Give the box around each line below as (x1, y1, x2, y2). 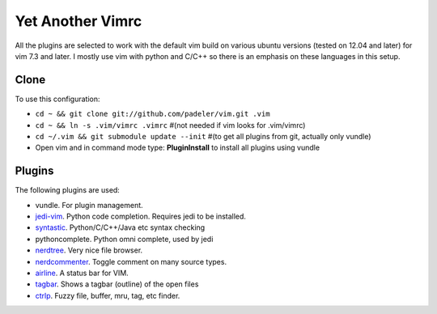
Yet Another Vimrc (15, 12, 142, 30)
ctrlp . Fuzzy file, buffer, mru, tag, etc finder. (35, 291, 180, 300)
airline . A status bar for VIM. (35, 268, 129, 278)
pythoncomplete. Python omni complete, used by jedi (35, 234, 214, 244)
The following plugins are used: (15, 185, 121, 195)
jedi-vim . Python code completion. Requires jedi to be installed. (35, 211, 247, 222)
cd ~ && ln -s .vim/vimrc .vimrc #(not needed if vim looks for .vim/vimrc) (35, 120, 306, 129)
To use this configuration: (15, 94, 100, 104)
